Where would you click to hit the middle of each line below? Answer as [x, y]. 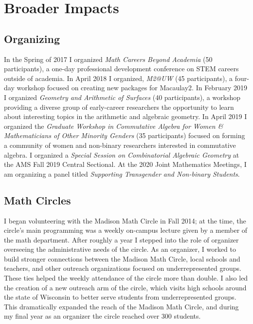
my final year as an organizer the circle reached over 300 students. [102, 316]
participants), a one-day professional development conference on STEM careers [121, 69]
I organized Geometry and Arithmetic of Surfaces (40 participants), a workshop [122, 97]
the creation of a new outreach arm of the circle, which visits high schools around [125, 287]
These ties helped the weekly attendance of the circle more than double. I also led [126, 278]
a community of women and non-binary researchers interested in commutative [120, 145]
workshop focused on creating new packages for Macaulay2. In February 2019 [132, 88]
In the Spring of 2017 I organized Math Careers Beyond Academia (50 [108, 59]
